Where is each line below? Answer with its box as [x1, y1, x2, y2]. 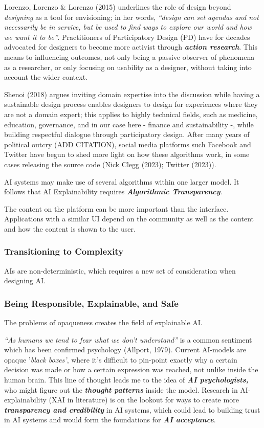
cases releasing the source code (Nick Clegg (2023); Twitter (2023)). [4, 159, 216, 169]
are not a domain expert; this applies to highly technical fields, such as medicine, [4, 108, 258, 119]
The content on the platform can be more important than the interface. [4, 203, 229, 214]
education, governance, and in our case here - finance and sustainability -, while [4, 119, 254, 129]
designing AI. [4, 275, 46, 286]
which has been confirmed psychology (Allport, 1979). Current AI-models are [4, 344, 246, 355]
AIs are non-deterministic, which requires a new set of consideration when [4, 265, 236, 276]
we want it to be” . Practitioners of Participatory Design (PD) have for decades [4, 31, 250, 42]
